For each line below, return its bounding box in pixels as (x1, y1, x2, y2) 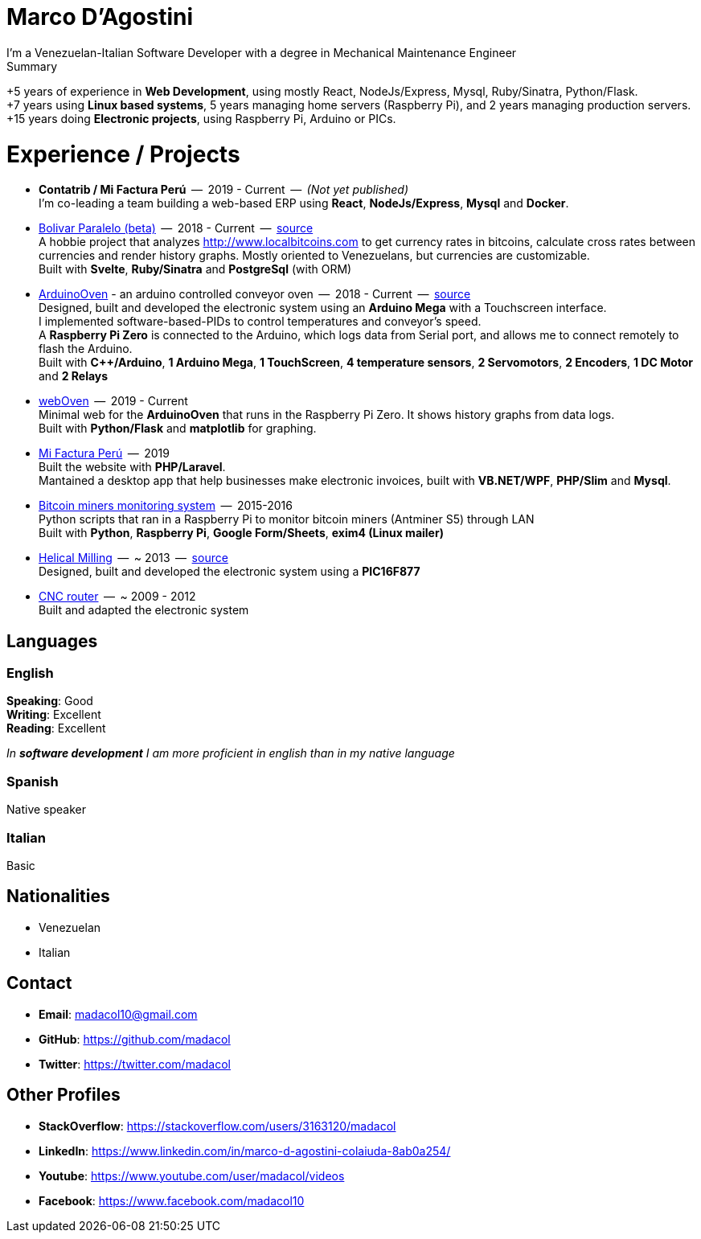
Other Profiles (6, 1085, 121, 1106)
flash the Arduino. (39, 342, 133, 356)
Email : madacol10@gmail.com (39, 1007, 198, 1021)
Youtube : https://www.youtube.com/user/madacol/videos (39, 1168, 345, 1183)
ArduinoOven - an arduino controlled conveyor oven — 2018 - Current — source (39, 287, 471, 302)
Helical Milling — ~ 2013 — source (39, 551, 228, 565)
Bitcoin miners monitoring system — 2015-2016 (39, 498, 293, 513)
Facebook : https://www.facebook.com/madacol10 (39, 1193, 305, 1208)
